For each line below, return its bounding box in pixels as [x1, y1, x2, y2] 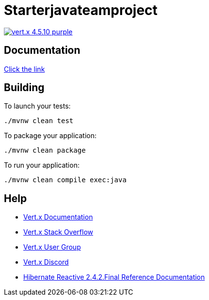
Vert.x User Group [23, 243, 81, 252]
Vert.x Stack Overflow [23, 228, 94, 237]
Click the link [4, 64, 45, 73]
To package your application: [4, 131, 97, 140]
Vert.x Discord [23, 258, 69, 267]
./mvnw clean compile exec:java [4, 176, 127, 184]
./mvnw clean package [4, 146, 86, 155]
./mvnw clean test [4, 117, 74, 125]
